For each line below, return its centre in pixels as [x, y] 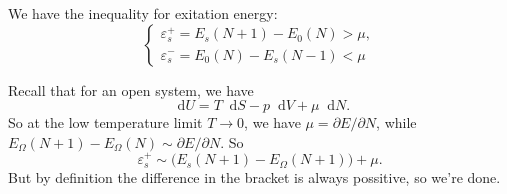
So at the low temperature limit [105, 122]
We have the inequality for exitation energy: [143, 13]
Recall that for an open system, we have [131, 89]
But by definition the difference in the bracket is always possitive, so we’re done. [254, 177]
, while [396, 122]
